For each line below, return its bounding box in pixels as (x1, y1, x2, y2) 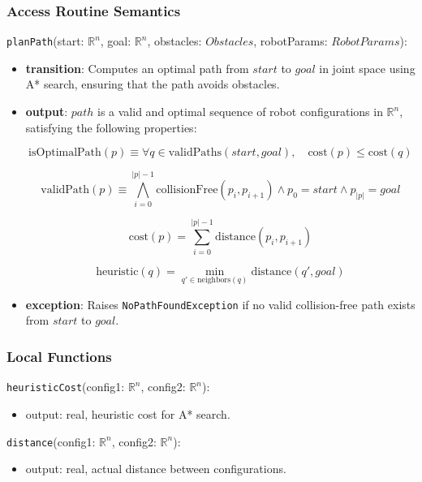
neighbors (197, 276, 231, 285)
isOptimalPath (28, 147, 101, 159)
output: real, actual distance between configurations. (25, 460, 286, 477)
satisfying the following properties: (25, 118, 197, 136)
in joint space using (319, 59, 416, 76)
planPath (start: (6, 32, 84, 49)
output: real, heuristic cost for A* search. (25, 405, 230, 422)
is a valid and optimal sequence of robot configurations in (97, 103, 383, 120)
